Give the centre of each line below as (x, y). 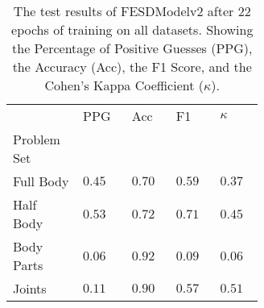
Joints (30, 288)
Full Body (41, 181)
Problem (37, 139)
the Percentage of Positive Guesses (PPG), (132, 48)
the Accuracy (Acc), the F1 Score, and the (132, 67)
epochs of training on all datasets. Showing (132, 29)
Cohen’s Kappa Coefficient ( (124, 85)
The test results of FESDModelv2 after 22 (132, 11)
